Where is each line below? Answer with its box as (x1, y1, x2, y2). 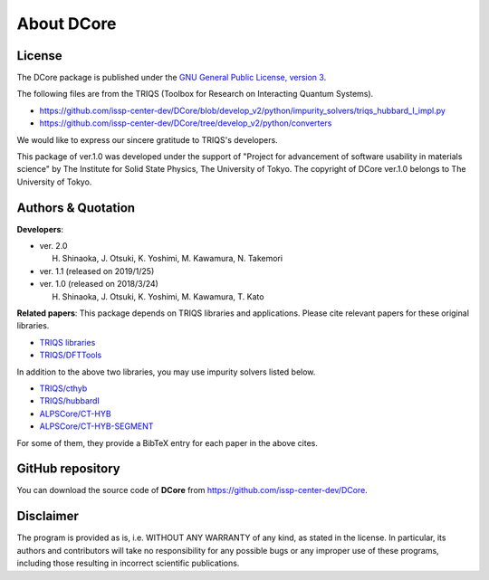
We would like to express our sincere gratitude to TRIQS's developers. (16, 134, 278, 145)
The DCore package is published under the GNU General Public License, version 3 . (16, 72, 327, 83)
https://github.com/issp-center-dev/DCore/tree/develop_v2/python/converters (39, 118, 332, 128)
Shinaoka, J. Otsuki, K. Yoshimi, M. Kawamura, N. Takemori (62, 253, 283, 264)
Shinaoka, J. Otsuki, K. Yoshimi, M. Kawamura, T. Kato (62, 290, 264, 302)
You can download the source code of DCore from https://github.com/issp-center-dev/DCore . (16, 485, 369, 496)
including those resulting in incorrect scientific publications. (16, 557, 240, 569)
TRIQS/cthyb (39, 383, 88, 394)
